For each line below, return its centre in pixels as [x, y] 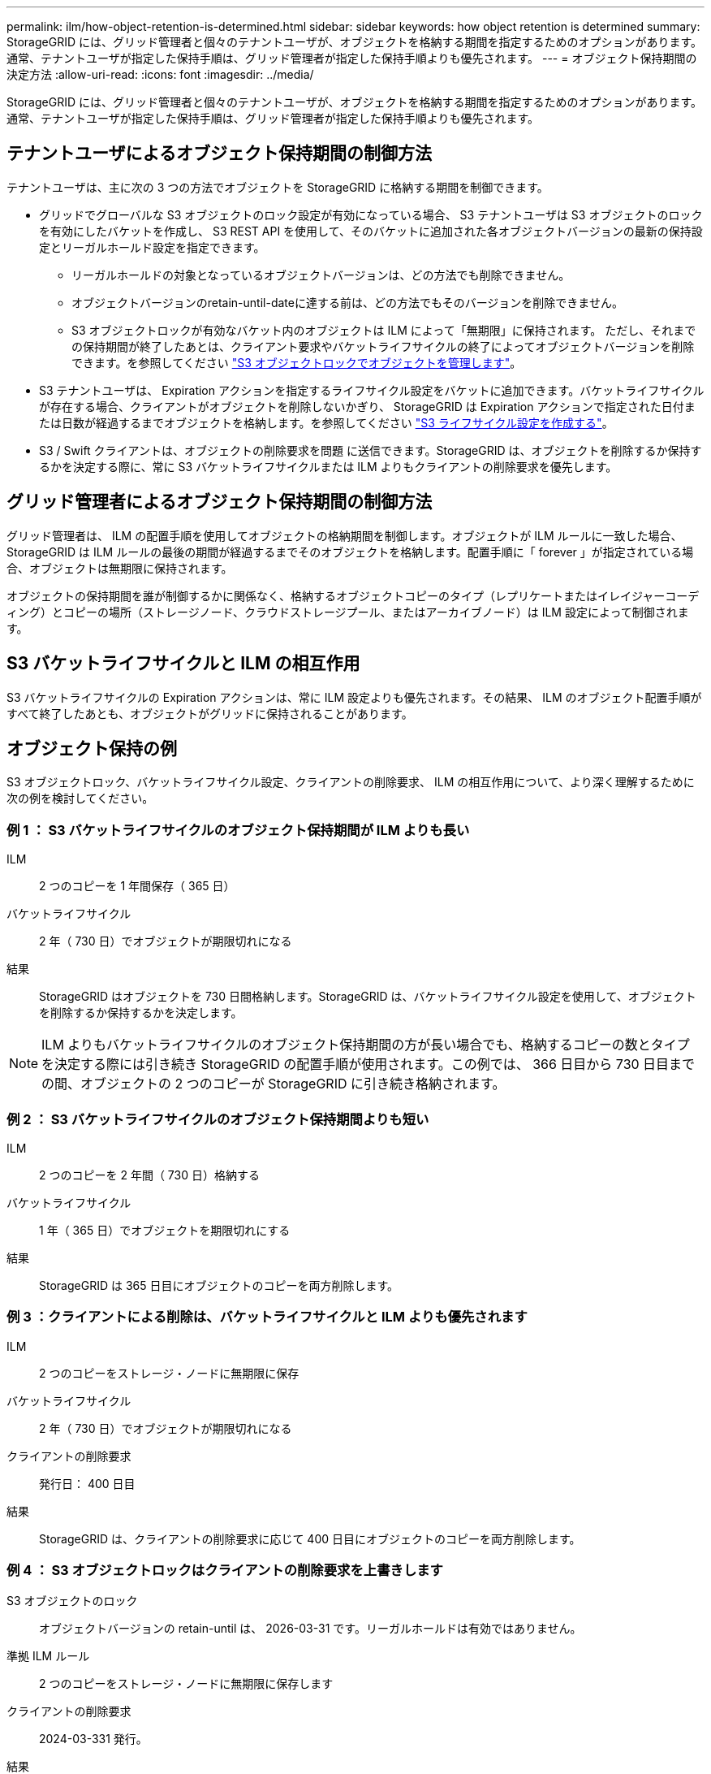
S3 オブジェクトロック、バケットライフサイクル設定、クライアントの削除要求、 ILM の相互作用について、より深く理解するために [351, 782]
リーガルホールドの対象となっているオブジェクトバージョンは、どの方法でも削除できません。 [321, 275]
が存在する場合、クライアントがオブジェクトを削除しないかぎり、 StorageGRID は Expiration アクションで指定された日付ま [367, 406]
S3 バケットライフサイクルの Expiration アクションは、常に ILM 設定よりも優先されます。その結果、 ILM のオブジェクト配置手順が [354, 697]
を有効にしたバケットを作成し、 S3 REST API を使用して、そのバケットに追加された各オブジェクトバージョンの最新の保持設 [371, 231]
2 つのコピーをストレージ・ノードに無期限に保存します [186, 1684]
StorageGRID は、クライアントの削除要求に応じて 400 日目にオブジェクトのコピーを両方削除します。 [310, 1538]
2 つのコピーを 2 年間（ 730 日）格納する [149, 1175]
